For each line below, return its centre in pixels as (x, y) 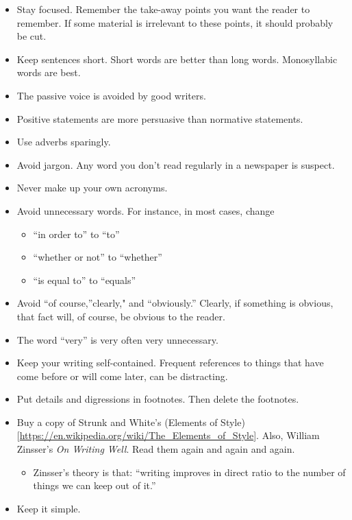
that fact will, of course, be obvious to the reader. (121, 316)
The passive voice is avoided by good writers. (111, 95)
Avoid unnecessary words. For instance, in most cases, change (146, 210)
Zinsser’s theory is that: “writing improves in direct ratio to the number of (189, 472)
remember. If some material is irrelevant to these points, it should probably (175, 22)
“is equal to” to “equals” (85, 280)
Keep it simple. (49, 508)
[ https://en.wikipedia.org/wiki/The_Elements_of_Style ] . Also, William (168, 435)
